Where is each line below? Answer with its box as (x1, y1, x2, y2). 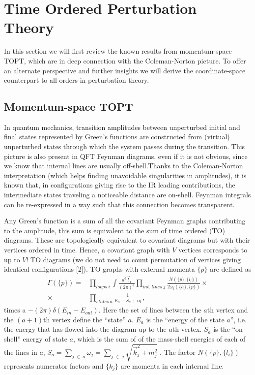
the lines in (4, 346, 37, 357)
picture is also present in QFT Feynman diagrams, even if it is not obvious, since (4, 151, 248, 161)
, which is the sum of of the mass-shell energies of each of (73, 333, 246, 344)
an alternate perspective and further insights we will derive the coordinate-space (4, 65, 246, 75)
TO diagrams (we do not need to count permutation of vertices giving (30, 254, 241, 264)
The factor (164, 346, 196, 357)
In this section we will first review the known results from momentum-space (4, 46, 232, 56)
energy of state (23, 333, 67, 344)
